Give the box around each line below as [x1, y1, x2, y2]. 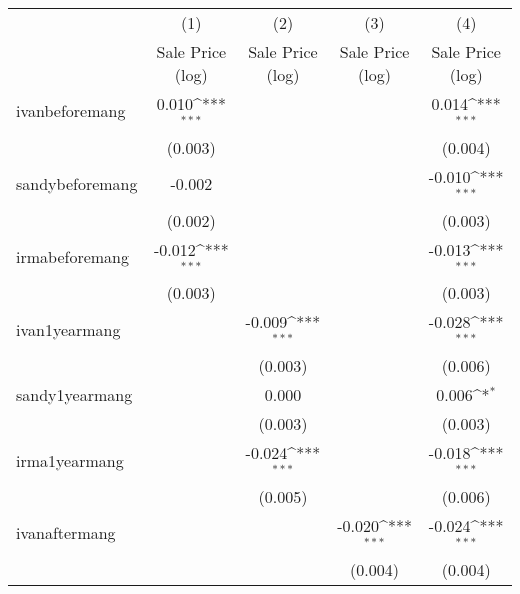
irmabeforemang [16, 244, 129, 268]
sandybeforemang [16, 172, 138, 196]
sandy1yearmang [16, 383, 133, 407]
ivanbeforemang [16, 99, 126, 123]
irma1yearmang [16, 448, 124, 472]
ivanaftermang [16, 521, 116, 545]
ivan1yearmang [16, 317, 121, 341]
